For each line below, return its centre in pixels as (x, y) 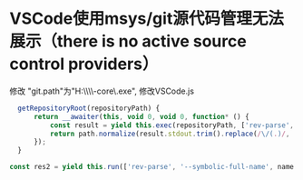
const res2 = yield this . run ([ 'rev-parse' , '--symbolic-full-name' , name (152, 167)
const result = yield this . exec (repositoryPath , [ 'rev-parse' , (172, 125)
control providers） (84, 64)
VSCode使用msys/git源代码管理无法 (147, 19)
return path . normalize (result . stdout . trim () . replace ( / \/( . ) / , (170, 134)
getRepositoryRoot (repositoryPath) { (89, 108)
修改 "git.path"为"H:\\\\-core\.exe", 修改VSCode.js (102, 91)
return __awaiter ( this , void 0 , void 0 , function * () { (141, 116)
